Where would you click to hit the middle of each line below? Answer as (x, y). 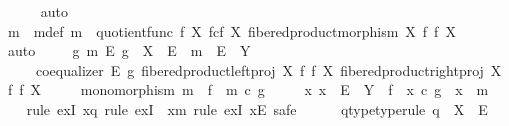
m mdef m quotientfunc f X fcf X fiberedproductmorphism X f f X (231, 30)
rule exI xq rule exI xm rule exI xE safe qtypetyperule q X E (257, 108)
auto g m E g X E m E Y (129, 50)
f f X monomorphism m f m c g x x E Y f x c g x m (248, 89)
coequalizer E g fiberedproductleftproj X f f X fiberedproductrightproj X (268, 69)
